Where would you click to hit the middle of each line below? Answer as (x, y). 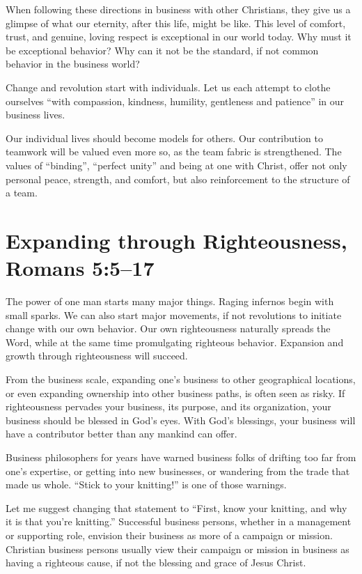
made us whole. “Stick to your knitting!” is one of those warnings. (146, 484)
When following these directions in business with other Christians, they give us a (178, 9)
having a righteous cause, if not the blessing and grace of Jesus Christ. (156, 563)
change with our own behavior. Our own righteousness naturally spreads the (168, 328)
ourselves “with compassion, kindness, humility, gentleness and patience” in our (175, 101)
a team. (22, 193)
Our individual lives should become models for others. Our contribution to (164, 138)
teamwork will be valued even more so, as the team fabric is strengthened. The (174, 152)
